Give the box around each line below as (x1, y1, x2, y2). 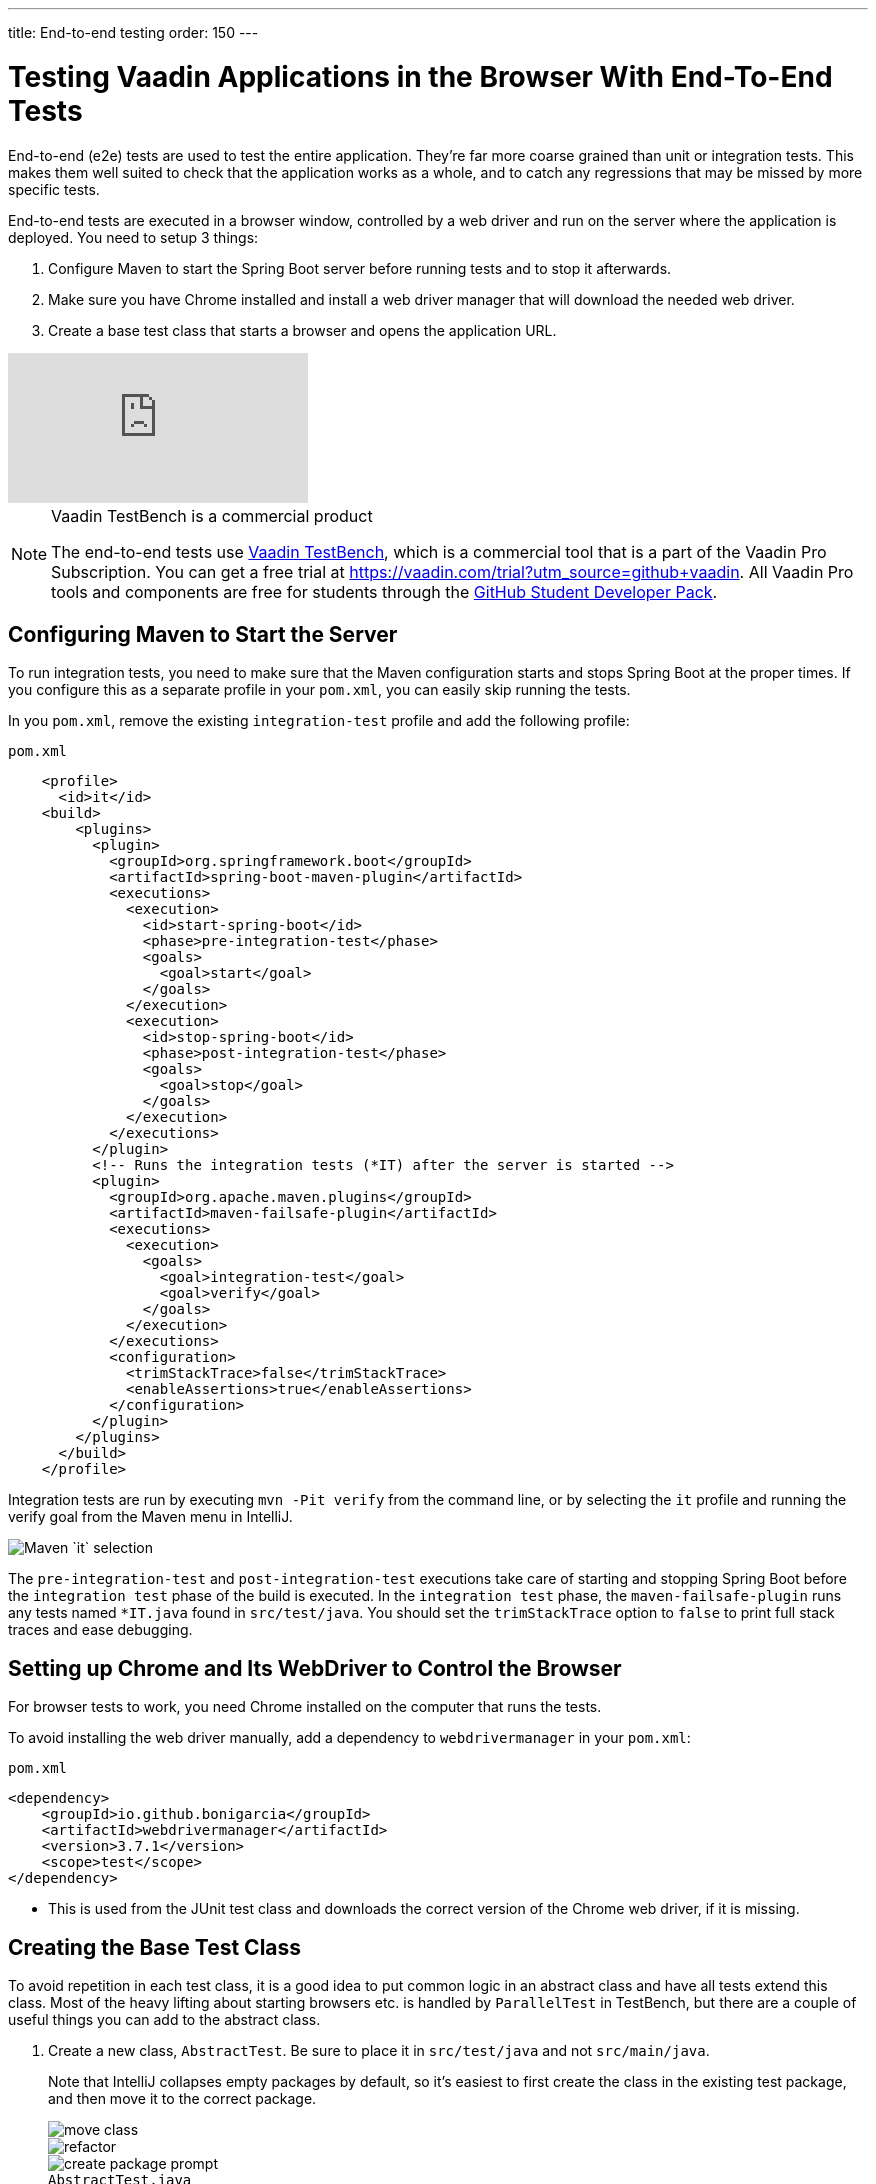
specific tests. (8, 180, 100, 198)
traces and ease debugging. (8, 1621, 193, 1639)
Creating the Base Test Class (8, 1934, 302, 1960)
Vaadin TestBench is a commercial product (51, 505, 373, 526)
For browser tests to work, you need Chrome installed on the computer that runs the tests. (8, 1698, 602, 1716)
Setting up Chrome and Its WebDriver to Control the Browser (8, 1655, 622, 1681)
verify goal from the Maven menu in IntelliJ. (8, 1508, 293, 1526)
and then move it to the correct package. (48, 2090, 317, 2108)
